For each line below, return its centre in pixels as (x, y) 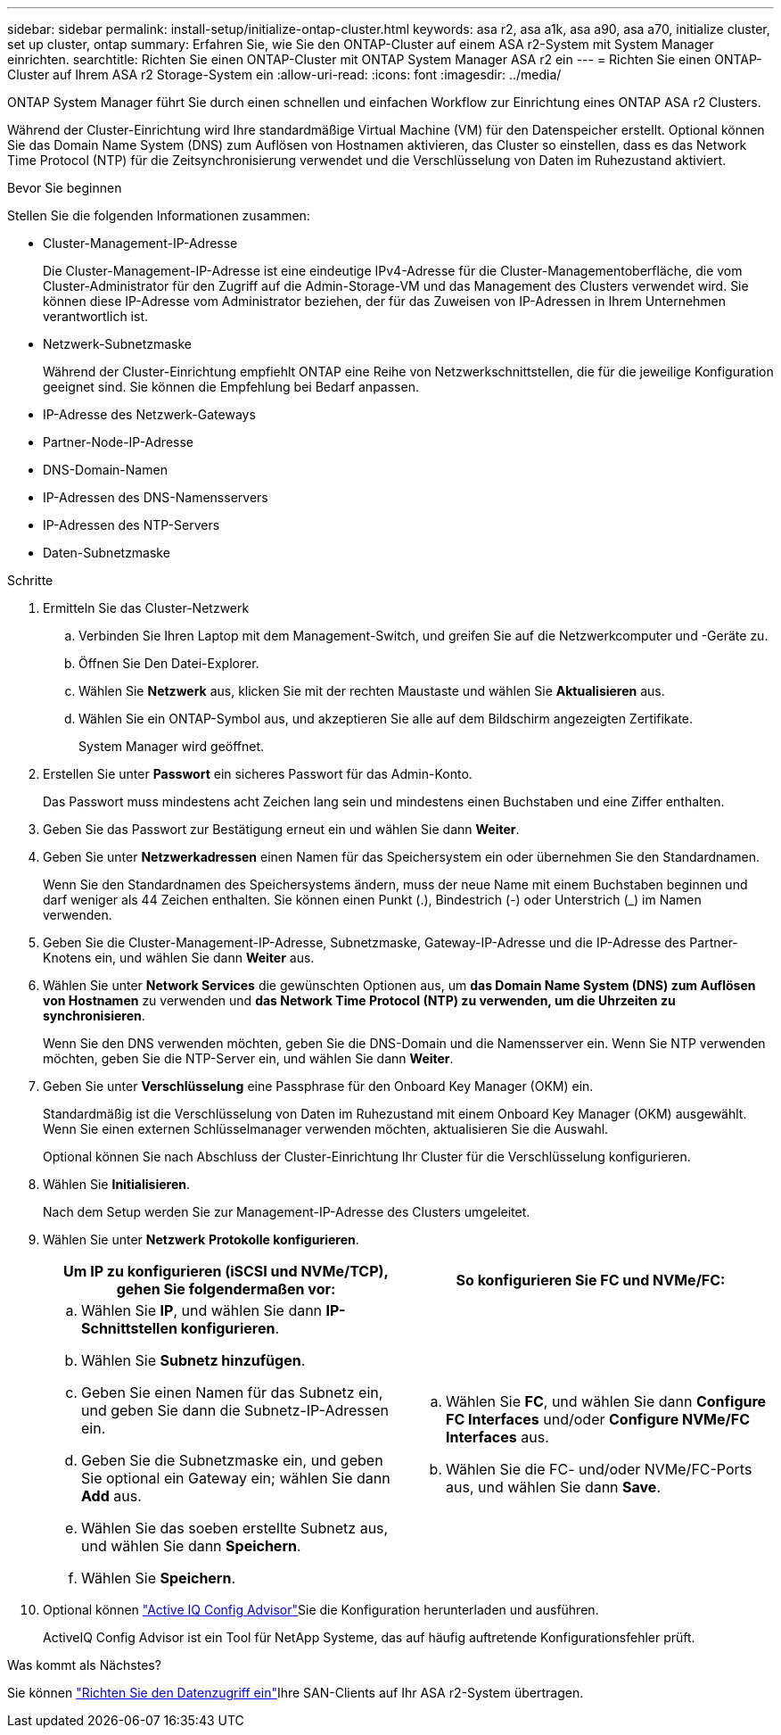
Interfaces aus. (497, 1437)
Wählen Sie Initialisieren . (116, 1184)
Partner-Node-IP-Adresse (118, 442)
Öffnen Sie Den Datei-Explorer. (169, 663)
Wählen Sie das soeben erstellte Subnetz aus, (235, 1528)
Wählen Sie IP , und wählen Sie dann (202, 1310)
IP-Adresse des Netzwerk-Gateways (149, 414)
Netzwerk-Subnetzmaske (117, 344)
